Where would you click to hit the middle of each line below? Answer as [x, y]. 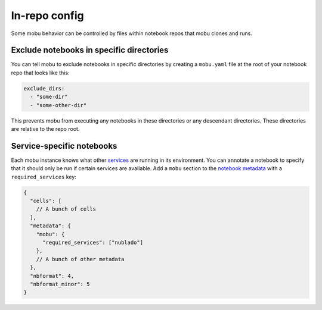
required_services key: [44, 177]
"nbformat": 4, [52, 276]
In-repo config [47, 15]
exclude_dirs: [44, 88]
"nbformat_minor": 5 [60, 284]
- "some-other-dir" [58, 105]
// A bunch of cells [66, 209]
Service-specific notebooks [64, 146]
